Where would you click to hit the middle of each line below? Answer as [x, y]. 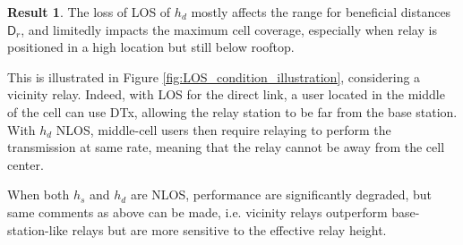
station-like [38, 229]
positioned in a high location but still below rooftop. [151, 47]
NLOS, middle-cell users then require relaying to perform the [223, 129]
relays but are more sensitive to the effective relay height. [229, 229]
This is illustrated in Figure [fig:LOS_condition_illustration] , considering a [214, 76]
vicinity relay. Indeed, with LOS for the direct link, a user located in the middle [226, 94]
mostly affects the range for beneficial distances [321, 12]
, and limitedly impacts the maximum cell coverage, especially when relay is [229, 29]
